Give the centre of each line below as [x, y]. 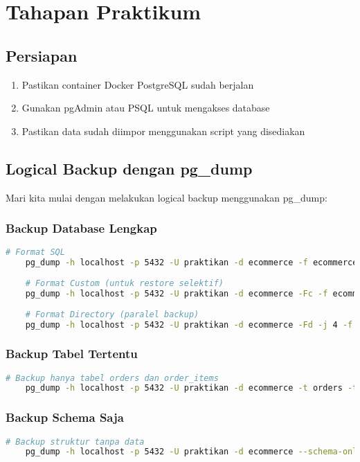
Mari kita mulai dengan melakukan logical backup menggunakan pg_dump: [166, 197]
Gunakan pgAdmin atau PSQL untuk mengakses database [146, 108]
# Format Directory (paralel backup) [112, 314]
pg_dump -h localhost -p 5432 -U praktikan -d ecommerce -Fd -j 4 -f [189, 325]
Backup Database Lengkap [81, 228]
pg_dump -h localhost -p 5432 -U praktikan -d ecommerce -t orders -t [191, 388]
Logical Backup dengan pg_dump [129, 168]
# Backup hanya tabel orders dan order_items [112, 378]
